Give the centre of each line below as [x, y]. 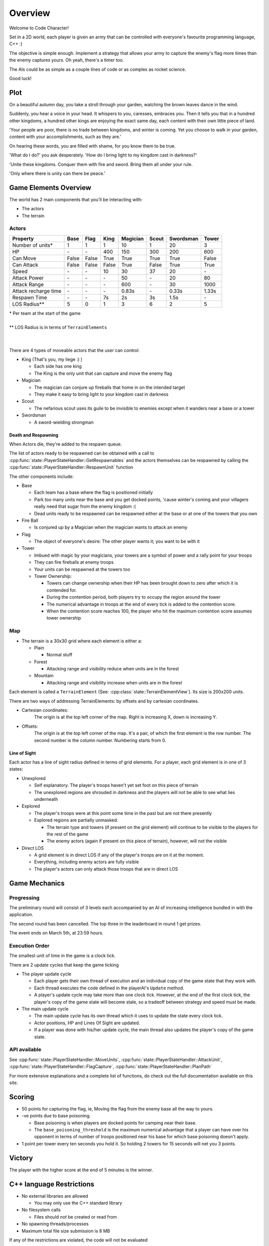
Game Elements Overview [50, 188]
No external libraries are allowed [55, 1196]
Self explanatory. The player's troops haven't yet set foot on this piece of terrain [116, 785]
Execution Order [29, 945]
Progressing [24, 898]
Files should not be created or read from [75, 1217]
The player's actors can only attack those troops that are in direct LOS [106, 869]
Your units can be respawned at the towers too [82, 569]
